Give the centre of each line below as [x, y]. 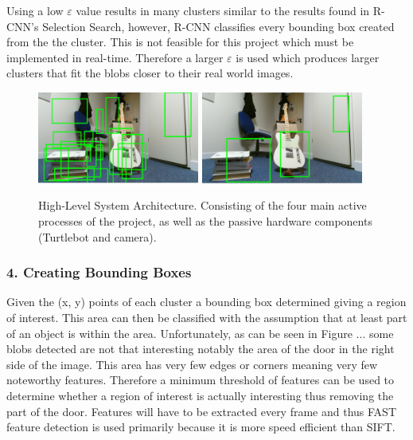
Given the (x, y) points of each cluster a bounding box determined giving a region [206, 302]
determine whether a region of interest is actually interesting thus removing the [200, 396]
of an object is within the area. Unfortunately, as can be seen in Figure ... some [200, 333]
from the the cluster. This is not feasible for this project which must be [180, 42]
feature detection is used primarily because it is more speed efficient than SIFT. [201, 427]
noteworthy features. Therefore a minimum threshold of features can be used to [201, 380]
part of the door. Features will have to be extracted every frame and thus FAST [201, 411]
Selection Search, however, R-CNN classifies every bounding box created [218, 26]
